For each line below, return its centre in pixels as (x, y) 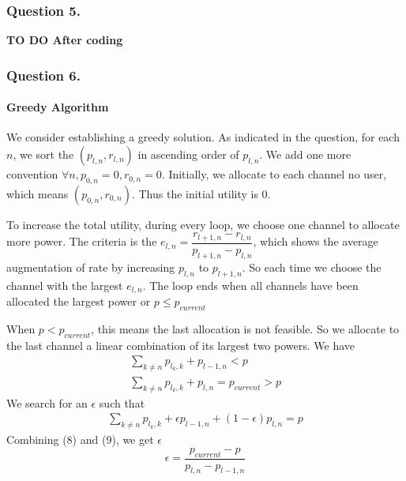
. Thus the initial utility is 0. (201, 193)
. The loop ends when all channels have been (250, 285)
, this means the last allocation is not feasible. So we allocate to (245, 328)
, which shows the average (316, 241)
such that (122, 402)
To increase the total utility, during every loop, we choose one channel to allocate (203, 224)
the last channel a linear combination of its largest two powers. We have (180, 345)
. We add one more (305, 154)
